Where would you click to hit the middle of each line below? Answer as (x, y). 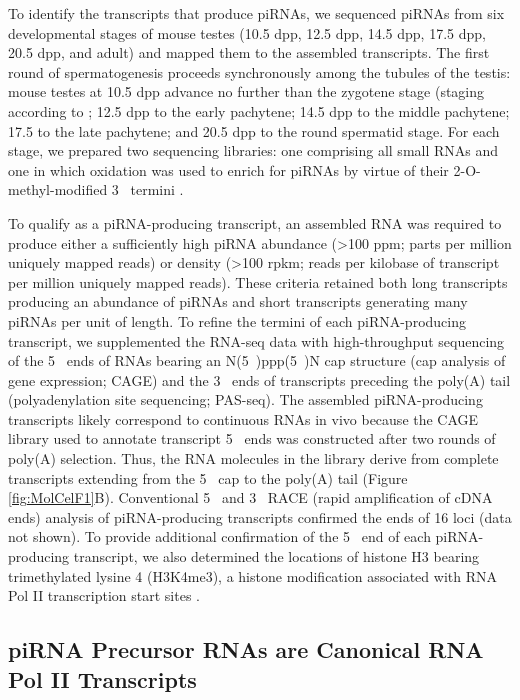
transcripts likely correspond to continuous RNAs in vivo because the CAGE (243, 418)
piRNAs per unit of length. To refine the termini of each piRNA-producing (237, 320)
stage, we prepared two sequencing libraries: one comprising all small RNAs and (253, 150)
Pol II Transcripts (102, 678)
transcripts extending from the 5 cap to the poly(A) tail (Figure (208, 477)
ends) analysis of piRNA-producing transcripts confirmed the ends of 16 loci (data (260, 516)
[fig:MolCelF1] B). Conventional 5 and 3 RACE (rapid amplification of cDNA (250, 497)
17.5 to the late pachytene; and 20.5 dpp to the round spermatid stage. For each (254, 130)
